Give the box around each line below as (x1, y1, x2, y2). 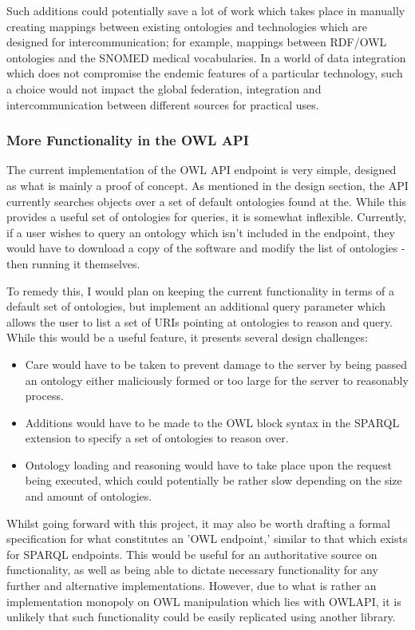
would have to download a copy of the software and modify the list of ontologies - (6, 240, 405, 256)
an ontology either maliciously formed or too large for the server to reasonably (25, 371, 409, 388)
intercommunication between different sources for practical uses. (6, 96, 319, 113)
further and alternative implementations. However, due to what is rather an (6, 577, 377, 594)
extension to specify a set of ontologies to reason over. (25, 430, 289, 446)
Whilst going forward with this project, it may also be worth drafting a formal (6, 514, 390, 531)
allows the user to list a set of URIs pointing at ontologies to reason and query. (6, 313, 393, 330)
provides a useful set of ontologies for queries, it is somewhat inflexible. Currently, (6, 208, 407, 225)
